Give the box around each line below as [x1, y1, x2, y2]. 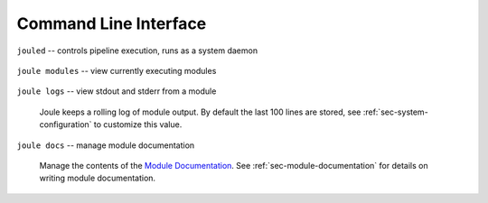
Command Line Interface [16, 14, 207, 33]
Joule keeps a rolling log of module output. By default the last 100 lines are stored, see [39, 106, 361, 117]
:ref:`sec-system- [362, 106, 428, 117]
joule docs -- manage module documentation [16, 140, 195, 151]
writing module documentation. [39, 172, 156, 184]
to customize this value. [93, 119, 183, 130]
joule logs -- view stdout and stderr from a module [16, 86, 217, 97]
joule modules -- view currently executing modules [16, 65, 217, 76]
